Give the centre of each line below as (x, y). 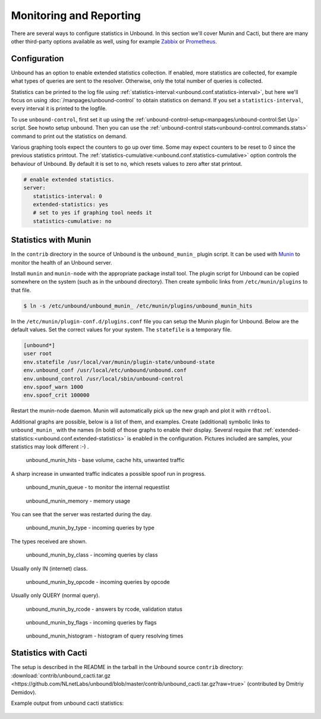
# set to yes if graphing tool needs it (93, 213)
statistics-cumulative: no (72, 221)
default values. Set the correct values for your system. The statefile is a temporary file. (121, 329)
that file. (21, 290)
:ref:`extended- (282, 430)
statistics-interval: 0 (67, 196)
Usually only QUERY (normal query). (56, 595)
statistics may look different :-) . (50, 447)
